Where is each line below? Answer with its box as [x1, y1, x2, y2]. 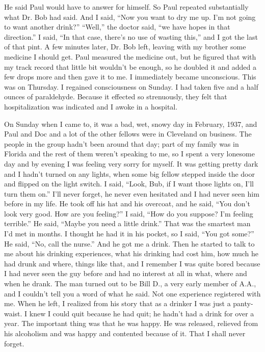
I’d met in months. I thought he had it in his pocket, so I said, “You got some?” [4, 228, 254, 239]
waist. [4, 308, 22, 318]
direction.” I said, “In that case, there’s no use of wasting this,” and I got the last [4, 31, 258, 42]
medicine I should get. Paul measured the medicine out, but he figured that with [4, 51, 256, 62]
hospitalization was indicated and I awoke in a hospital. [4, 101, 178, 112]
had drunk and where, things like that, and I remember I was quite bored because [4, 258, 260, 268]
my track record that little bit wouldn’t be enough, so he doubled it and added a [4, 61, 256, 72]
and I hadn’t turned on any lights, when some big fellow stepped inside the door [4, 168, 255, 179]
